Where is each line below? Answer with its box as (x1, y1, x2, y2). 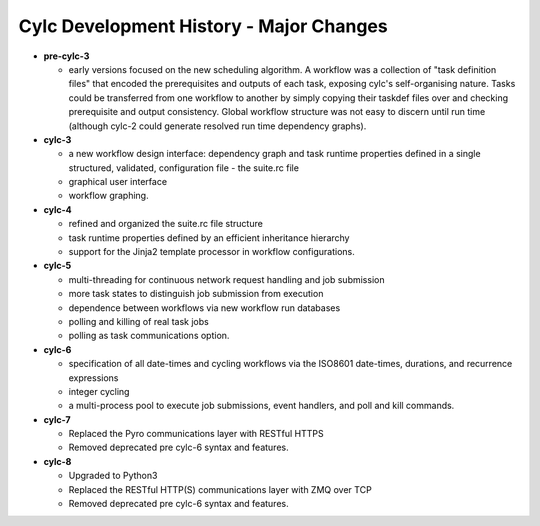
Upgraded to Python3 (68, 470, 158, 482)
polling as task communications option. (68, 330, 230, 342)
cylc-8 (43, 455, 72, 467)
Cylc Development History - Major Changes (18, 15, 389, 37)
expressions (68, 371, 119, 384)
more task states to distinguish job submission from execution (68, 288, 324, 300)
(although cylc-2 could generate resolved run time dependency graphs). (68, 120, 367, 132)
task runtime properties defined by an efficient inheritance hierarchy (68, 231, 350, 244)
